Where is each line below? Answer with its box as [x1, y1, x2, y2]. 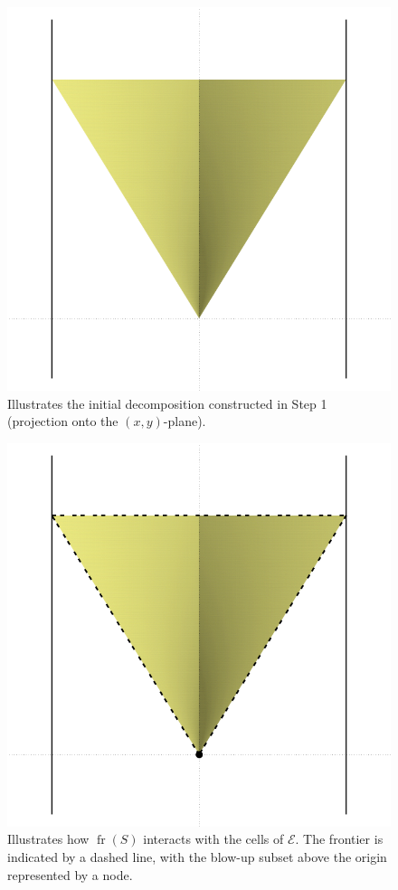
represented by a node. [7, 865, 133, 884]
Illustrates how [7, 829, 90, 848]
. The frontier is [295, 829, 384, 848]
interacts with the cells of [143, 829, 284, 848]
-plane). [163, 412, 206, 431]
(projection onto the [7, 412, 118, 431]
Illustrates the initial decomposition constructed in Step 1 [7, 393, 327, 412]
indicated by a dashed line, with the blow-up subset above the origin [7, 847, 387, 866]
